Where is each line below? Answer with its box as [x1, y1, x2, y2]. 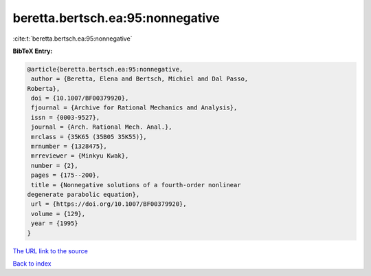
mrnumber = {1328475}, [31, 142, 108, 151]
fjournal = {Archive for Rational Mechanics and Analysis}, [31, 104, 238, 112]
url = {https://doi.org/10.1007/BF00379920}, [31, 200, 187, 208]
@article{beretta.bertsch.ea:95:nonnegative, [27, 65, 183, 73]
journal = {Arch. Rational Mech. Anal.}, [31, 123, 172, 131]
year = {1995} [31, 220, 78, 227]
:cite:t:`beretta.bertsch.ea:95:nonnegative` [12, 34, 133, 43]
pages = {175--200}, [31, 171, 100, 179]
